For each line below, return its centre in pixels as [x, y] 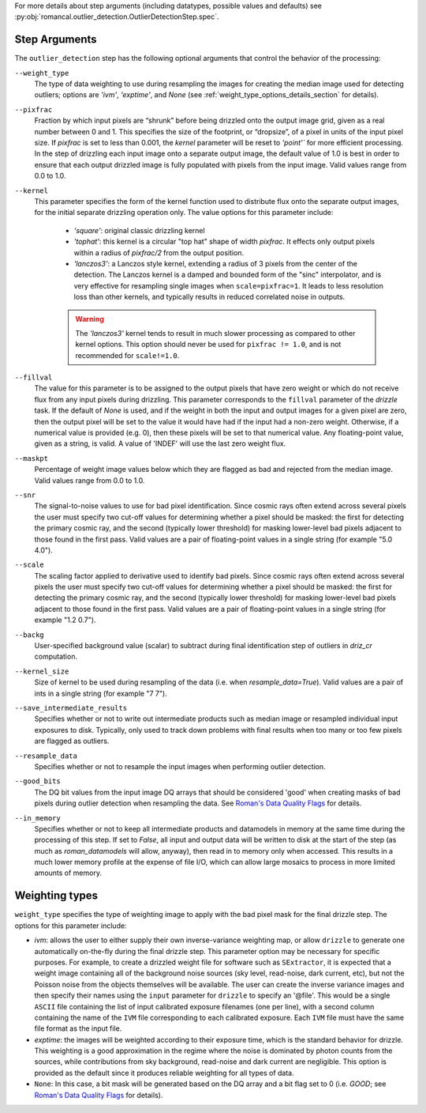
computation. [56, 657]
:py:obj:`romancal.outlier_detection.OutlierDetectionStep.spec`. [117, 17]
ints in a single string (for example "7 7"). [101, 693]
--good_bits [37, 781]
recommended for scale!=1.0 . [127, 355]
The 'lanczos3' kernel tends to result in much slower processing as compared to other [215, 333]
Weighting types [56, 896]
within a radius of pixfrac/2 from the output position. [159, 252]
